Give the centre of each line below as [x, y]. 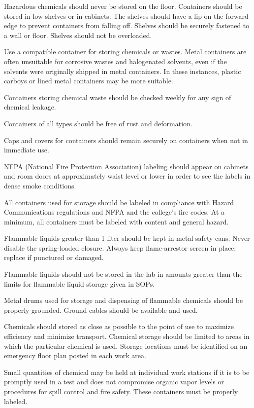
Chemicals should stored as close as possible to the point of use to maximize [119, 326]
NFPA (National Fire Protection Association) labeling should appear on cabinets [126, 166]
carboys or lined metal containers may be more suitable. [89, 81]
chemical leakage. [30, 107]
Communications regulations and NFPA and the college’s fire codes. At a [114, 212]
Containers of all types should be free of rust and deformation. [98, 123]
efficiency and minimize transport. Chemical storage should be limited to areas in [127, 336]
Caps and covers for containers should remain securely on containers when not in [126, 140]
